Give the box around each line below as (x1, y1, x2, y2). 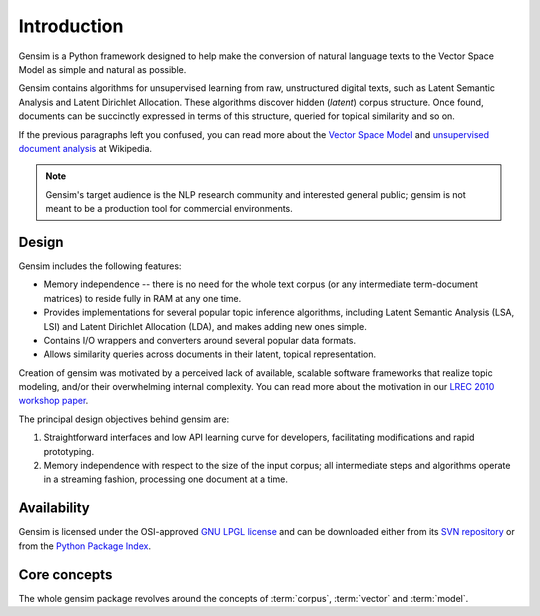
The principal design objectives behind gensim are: (18, 413, 230, 425)
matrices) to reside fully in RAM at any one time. (43, 292, 242, 304)
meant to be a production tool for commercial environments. (45, 203, 294, 215)
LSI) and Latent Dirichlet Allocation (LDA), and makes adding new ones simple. (43, 320, 367, 332)
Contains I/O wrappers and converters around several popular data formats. (43, 334, 357, 346)
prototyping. (43, 445, 95, 457)
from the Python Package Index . (18, 540, 152, 552)
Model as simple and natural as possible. (18, 63, 187, 75)
